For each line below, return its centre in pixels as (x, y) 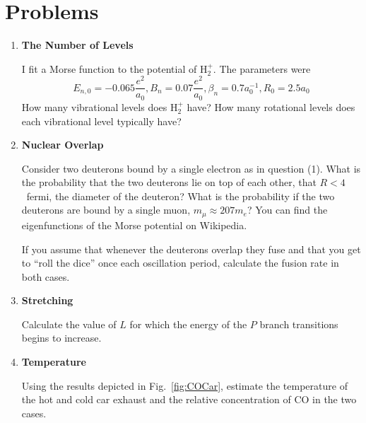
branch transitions (299, 324)
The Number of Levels (77, 45)
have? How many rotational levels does (271, 106)
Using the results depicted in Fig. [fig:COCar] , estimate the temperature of (184, 385)
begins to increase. (61, 338)
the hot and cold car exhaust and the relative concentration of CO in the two (189, 399)
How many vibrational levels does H (100, 106)
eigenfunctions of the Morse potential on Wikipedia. (134, 225)
